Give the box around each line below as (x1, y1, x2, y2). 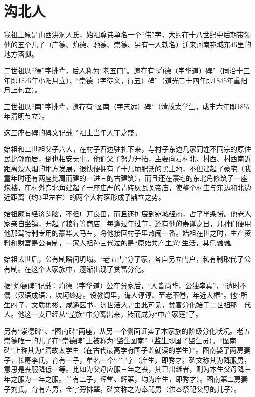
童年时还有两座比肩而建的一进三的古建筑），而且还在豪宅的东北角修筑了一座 (4, 173, 248, 183)
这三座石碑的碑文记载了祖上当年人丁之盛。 (4, 127, 141, 137)
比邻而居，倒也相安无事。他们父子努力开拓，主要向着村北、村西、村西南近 (10, 153, 251, 164)
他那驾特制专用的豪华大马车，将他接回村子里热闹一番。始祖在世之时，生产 (4, 228, 244, 238)
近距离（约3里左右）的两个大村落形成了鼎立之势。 (4, 192, 165, 202)
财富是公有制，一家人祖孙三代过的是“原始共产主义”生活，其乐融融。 (17, 237, 237, 247)
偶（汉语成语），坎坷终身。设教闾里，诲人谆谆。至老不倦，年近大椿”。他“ (4, 290, 241, 300)
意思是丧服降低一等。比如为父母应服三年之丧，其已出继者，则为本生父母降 (4, 364, 244, 374)
